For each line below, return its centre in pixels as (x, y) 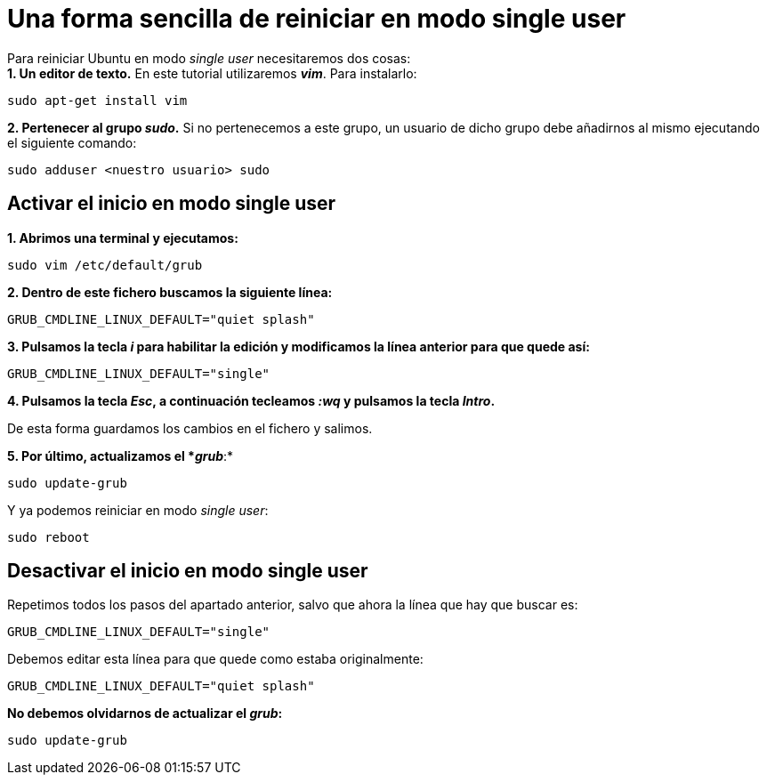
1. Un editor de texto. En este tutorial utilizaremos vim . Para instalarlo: (212, 73)
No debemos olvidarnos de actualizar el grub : (145, 713)
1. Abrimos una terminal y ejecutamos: (123, 238)
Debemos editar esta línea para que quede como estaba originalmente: (215, 659)
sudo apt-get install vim (97, 100)
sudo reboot (48, 537)
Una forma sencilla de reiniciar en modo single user (317, 19)
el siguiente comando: (72, 142)
